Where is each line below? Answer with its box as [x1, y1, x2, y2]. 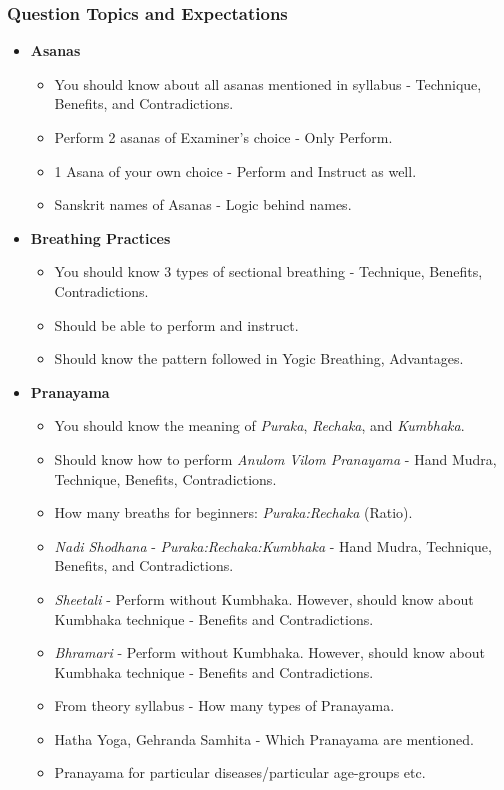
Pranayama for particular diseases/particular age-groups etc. [54, 762, 426, 783]
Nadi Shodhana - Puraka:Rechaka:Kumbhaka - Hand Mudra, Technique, [54, 535, 492, 556]
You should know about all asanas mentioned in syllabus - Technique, [54, 73, 482, 94]
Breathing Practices [30, 227, 171, 248]
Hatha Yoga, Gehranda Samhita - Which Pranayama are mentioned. [54, 728, 474, 749]
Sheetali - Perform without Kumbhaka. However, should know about [54, 588, 474, 609]
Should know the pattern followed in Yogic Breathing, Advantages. [54, 348, 464, 369]
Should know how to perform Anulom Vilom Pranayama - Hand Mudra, [54, 448, 497, 469]
